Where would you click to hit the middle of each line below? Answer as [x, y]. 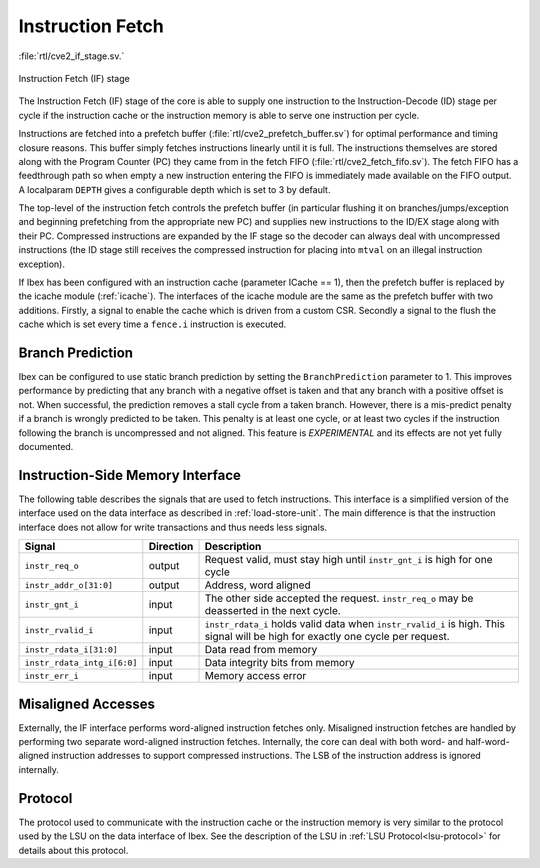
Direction [171, 547]
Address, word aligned [257, 585]
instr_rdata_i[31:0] [71, 649]
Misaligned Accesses [86, 703]
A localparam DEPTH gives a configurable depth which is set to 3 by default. [174, 189]
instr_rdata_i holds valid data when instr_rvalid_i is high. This [354, 624]
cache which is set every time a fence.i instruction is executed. [152, 324]
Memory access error [255, 676]
